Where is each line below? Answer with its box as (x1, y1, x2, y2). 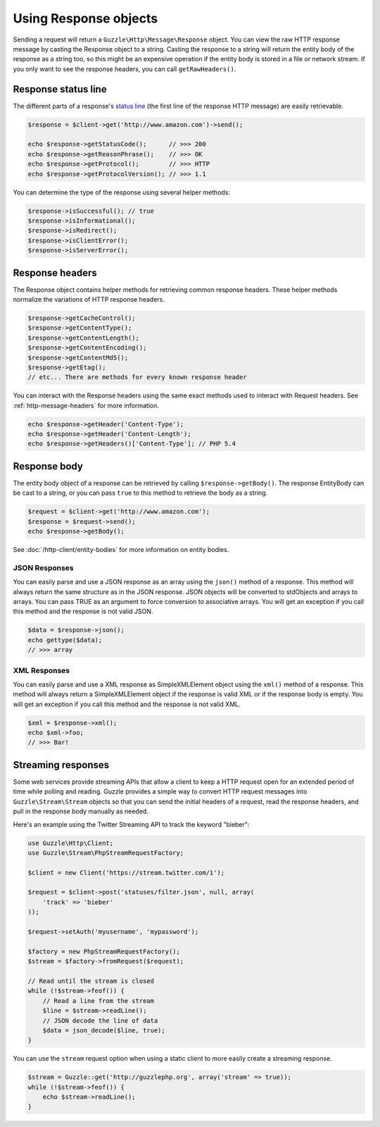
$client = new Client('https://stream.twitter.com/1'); (27, 868, 225, 877)
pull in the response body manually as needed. (13, 807, 149, 815)
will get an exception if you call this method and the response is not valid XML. (13, 700, 241, 708)
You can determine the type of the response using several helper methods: (13, 187, 231, 197)
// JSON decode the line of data (42, 1016, 158, 1025)
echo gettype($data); (27, 636, 103, 644)
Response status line (13, 83, 107, 95)
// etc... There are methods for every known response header (27, 374, 247, 381)
